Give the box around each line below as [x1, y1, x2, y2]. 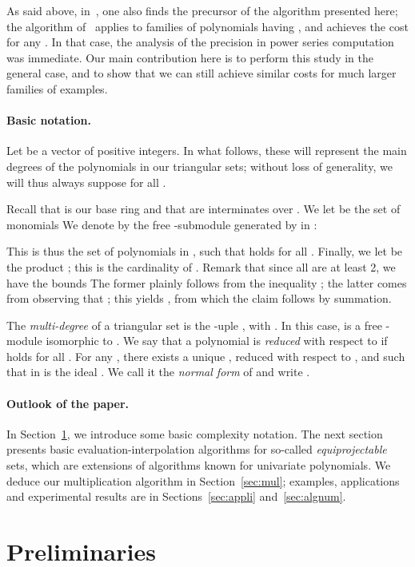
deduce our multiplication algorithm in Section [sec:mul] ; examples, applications [6, 472, 400, 489]
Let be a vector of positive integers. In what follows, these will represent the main [6, 142, 407, 159]
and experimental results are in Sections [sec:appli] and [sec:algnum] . [6, 488, 346, 505]
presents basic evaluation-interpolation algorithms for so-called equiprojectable [6, 441, 387, 458]
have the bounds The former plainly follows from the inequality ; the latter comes [6, 274, 407, 291]
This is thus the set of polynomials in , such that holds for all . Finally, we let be [6, 243, 403, 260]
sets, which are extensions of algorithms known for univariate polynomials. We [6, 457, 391, 474]
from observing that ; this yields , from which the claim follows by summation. [6, 290, 392, 307]
